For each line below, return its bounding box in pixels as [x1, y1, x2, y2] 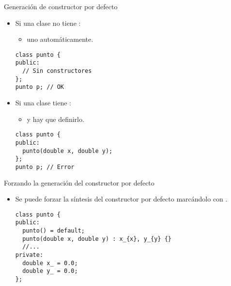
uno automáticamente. [27, 34, 93, 44]
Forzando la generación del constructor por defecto [4, 177, 154, 187]
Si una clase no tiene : [15, 17, 81, 28]
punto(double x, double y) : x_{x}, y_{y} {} [22, 235, 171, 242]
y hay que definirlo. [27, 114, 84, 124]
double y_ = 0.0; [22, 268, 78, 275]
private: [15, 252, 44, 258]
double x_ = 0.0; [22, 259, 78, 267]
